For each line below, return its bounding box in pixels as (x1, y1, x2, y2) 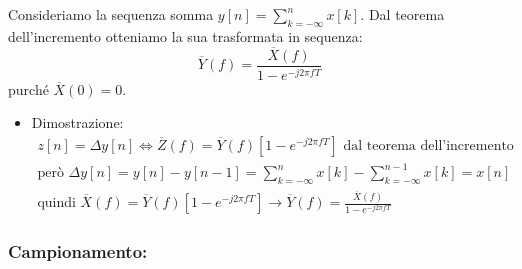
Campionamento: (8, 238, 148, 263)
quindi (37, 196, 76, 211)
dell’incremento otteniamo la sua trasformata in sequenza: (8, 25, 363, 46)
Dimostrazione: (31, 112, 124, 133)
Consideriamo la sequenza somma (8, 4, 214, 24)
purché (8, 78, 49, 99)
